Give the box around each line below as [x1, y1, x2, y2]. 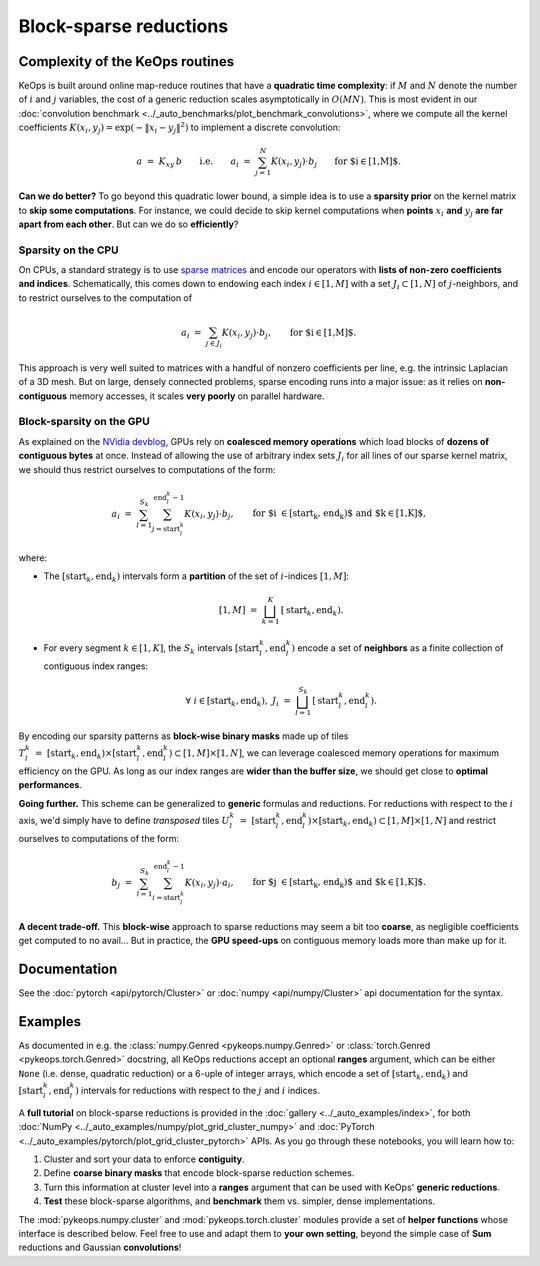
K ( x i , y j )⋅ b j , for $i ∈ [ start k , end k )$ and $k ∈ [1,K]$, [184, 508, 427, 522]
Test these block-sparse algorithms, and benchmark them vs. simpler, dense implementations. [43, 1195, 435, 1207]
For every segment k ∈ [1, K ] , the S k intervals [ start [43, 641, 260, 656]
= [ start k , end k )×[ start [35, 748, 137, 761]
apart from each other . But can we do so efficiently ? [18, 218, 239, 230]
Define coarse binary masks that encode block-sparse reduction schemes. [43, 1167, 355, 1179]
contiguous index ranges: [43, 660, 149, 672]
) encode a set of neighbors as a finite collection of [291, 641, 504, 654]
